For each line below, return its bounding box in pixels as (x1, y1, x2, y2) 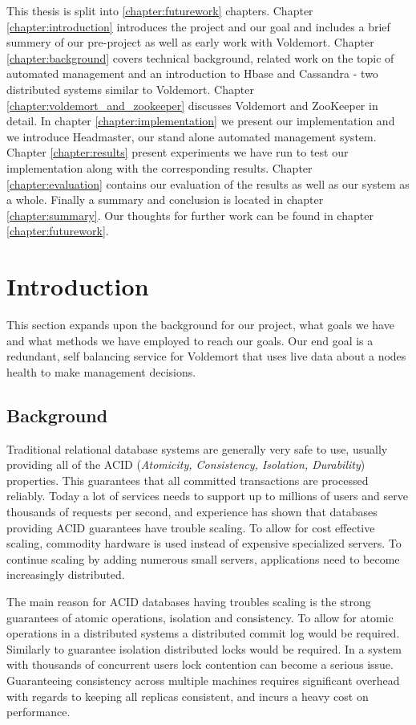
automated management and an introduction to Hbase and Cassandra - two (6, 65, 378, 82)
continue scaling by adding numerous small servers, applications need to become (6, 550, 400, 567)
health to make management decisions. (6, 363, 196, 380)
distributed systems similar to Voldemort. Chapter (6, 80, 254, 97)
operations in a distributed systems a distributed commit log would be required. (6, 625, 400, 642)
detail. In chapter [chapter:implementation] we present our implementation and (6, 112, 395, 129)
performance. (6, 703, 71, 720)
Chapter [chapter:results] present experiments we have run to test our (6, 144, 349, 161)
